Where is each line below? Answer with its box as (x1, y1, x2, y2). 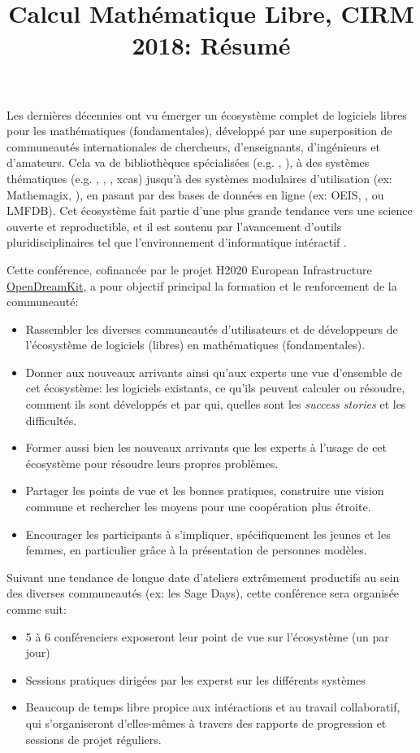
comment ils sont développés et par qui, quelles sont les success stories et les (25, 396, 406, 413)
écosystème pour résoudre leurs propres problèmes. (25, 454, 279, 471)
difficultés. (25, 411, 77, 428)
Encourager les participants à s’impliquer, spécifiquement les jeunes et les (25, 525, 391, 542)
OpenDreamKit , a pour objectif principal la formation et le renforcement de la (6, 277, 397, 294)
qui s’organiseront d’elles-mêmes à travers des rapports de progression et (25, 714, 387, 731)
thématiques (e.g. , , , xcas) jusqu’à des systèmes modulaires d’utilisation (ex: (6, 169, 392, 186)
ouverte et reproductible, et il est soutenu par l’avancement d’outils (6, 217, 342, 234)
